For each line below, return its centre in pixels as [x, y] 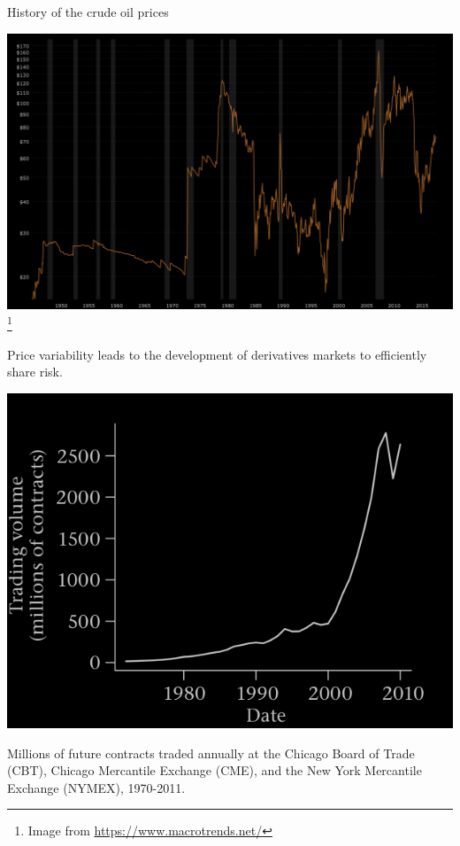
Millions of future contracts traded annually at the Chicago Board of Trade [211, 753]
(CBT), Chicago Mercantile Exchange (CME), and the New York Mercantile [215, 770]
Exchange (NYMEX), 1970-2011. [96, 787]
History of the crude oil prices [88, 12]
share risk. [35, 372]
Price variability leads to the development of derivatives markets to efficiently [217, 354]
